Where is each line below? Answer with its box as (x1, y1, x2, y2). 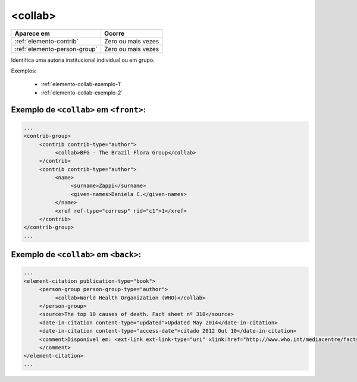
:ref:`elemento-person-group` (14, 45, 98, 53)
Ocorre (104, 29, 125, 37)
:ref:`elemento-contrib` (14, 37, 79, 45)
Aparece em (14, 29, 50, 37)
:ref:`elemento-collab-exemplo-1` (40, 81, 122, 88)
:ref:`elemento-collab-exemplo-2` (40, 89, 123, 96)
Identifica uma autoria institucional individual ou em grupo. (11, 56, 155, 64)
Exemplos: (11, 67, 37, 74)
